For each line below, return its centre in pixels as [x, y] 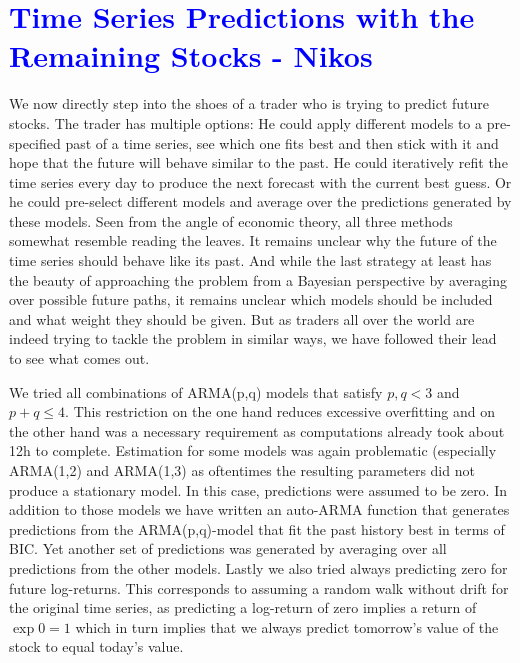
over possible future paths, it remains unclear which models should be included [251, 299]
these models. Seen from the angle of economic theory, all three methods [231, 220]
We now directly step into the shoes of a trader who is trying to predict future [249, 103]
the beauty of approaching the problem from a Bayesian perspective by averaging [258, 279]
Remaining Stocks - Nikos [191, 55]
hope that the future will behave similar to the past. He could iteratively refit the [258, 162]
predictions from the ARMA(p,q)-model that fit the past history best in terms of [257, 528]
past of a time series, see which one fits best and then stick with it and [282, 142]
